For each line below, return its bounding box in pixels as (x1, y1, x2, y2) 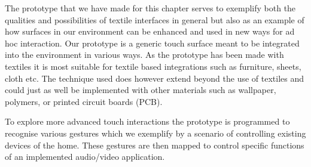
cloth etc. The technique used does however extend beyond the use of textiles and (5, 72, 304, 84)
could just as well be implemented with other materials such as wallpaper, (5, 83, 276, 96)
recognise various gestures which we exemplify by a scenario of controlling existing (5, 126, 306, 139)
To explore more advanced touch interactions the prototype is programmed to (5, 115, 290, 128)
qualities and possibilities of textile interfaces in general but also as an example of (5, 13, 304, 26)
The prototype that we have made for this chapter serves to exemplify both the (5, 2, 296, 14)
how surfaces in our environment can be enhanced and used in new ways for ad (5, 25, 295, 38)
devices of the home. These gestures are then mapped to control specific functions (5, 138, 304, 151)
